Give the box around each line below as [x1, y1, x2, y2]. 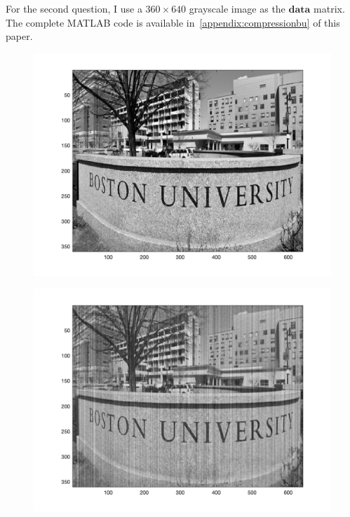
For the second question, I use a [6, 1, 142, 15]
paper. [6, 29, 33, 43]
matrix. [314, 1, 345, 15]
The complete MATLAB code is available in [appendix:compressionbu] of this [6, 15, 340, 29]
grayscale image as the [189, 1, 285, 15]
